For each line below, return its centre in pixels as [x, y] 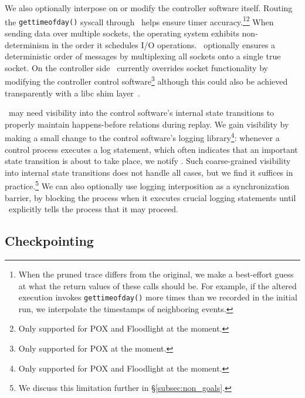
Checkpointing [49, 241]
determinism [27, 44]
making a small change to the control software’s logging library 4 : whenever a [142, 137]
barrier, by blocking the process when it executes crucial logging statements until [150, 197]
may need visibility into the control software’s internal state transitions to [141, 113]
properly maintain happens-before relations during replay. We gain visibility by [147, 124]
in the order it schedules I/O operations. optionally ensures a [164, 44]
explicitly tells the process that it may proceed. [93, 209]
